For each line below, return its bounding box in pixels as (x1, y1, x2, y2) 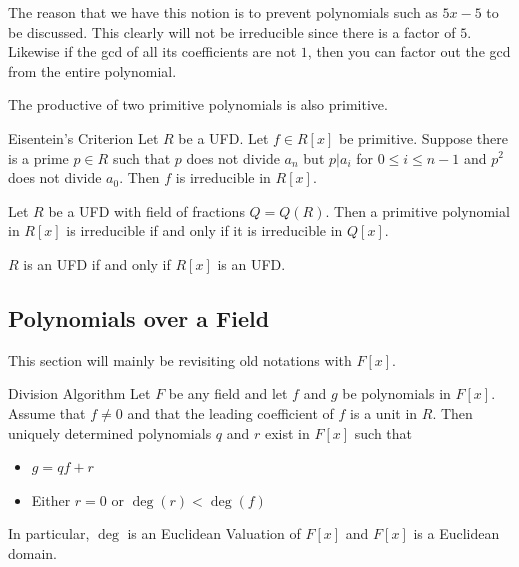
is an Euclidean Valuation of (127, 523, 301, 544)
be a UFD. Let (178, 127, 269, 148)
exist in (264, 422, 310, 443)
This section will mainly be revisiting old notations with (8, 349, 352, 370)
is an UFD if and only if (23, 253, 171, 274)
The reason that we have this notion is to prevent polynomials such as (8, 2, 438, 22)
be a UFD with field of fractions (48, 200, 245, 221)
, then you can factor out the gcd (307, 41, 511, 62)
